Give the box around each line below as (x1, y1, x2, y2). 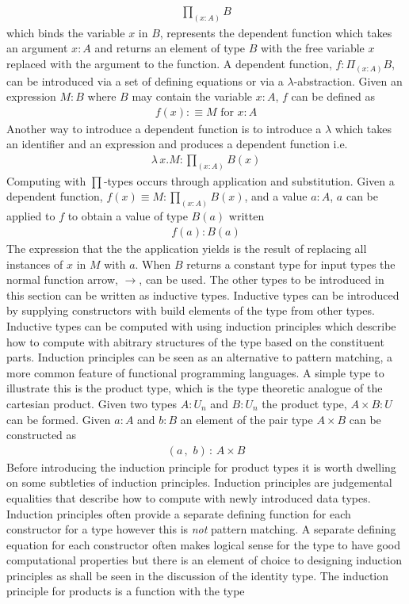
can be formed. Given (6, 411, 111, 427)
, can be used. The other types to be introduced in (139, 271, 384, 288)
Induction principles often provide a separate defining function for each (6, 505, 351, 522)
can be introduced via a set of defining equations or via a (6, 72, 284, 89)
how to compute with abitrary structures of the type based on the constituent (6, 333, 384, 350)
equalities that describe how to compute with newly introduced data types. (6, 489, 371, 506)
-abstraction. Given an (293, 72, 403, 89)
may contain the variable (132, 88, 253, 105)
